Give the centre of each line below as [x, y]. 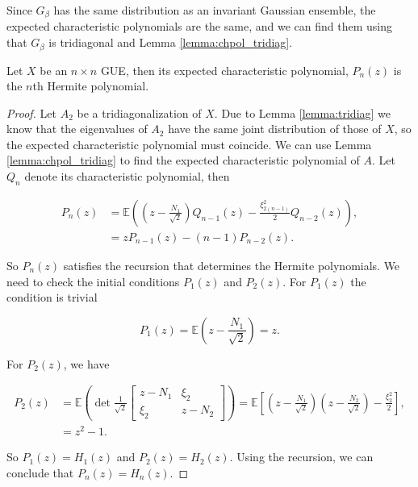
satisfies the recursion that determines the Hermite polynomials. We [232, 265]
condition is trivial [52, 297]
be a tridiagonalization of [139, 112]
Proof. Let [31, 112]
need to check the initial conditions [93, 281]
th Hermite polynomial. [91, 86]
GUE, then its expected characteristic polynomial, [224, 70]
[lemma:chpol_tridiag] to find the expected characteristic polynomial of [183, 160]
